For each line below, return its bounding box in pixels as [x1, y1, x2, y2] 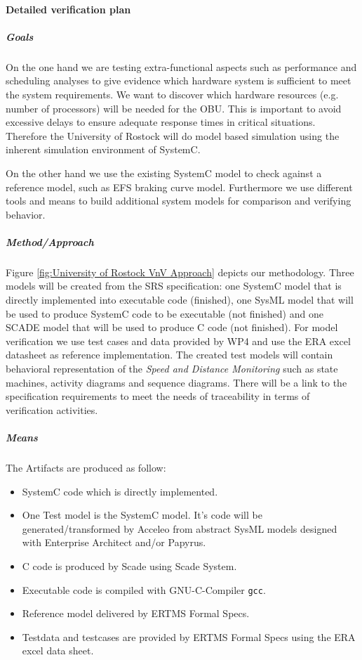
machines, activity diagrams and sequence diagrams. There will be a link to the [6, 375, 347, 389]
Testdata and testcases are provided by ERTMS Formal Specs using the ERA [22, 629, 356, 644]
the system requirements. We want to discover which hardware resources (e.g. [6, 86, 339, 101]
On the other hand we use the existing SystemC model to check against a [6, 165, 322, 180]
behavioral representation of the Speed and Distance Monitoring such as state [6, 361, 338, 375]
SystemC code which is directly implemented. [22, 484, 218, 498]
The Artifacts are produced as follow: [6, 460, 166, 474]
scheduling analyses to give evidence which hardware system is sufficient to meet [6, 73, 351, 88]
